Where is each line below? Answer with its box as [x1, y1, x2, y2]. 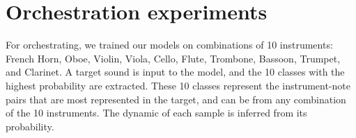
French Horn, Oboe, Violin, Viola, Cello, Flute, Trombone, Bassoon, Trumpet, [6, 51, 341, 65]
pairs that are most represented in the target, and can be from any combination [6, 92, 346, 106]
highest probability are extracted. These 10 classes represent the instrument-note [6, 78, 351, 92]
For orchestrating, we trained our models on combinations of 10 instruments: [6, 37, 333, 52]
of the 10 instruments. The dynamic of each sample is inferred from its [6, 105, 307, 120]
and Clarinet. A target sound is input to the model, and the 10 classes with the [6, 64, 345, 79]
